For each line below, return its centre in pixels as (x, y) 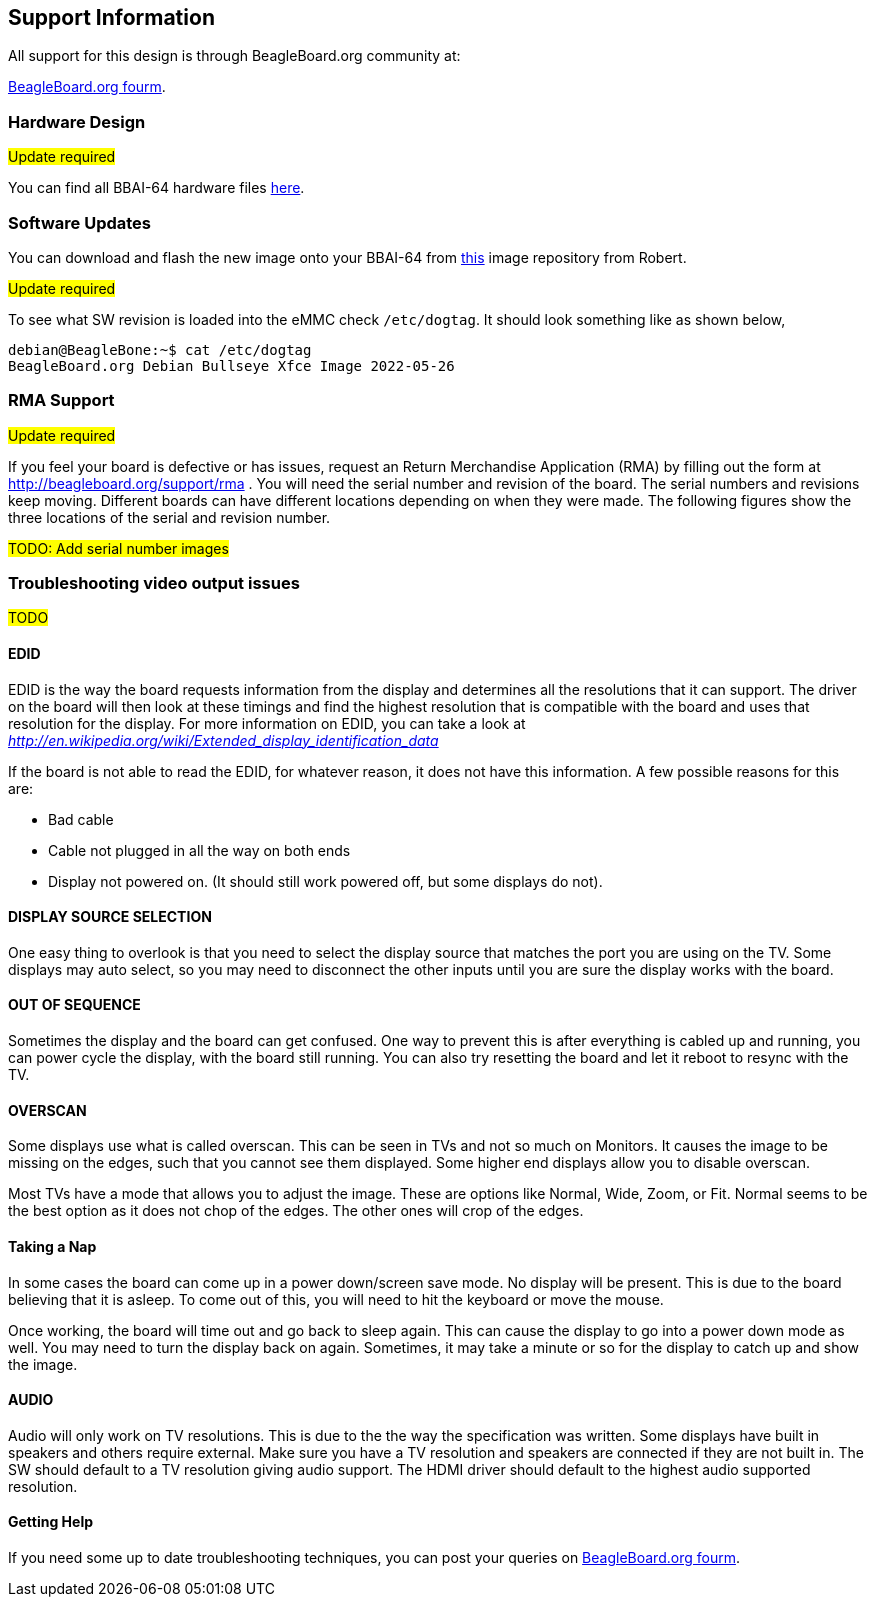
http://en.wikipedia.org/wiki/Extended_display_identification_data (223, 740)
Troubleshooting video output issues (154, 583)
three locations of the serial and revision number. (169, 517)
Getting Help (51, 1522)
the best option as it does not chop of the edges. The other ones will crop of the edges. (296, 1211)
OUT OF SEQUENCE (74, 1005)
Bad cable (81, 819)
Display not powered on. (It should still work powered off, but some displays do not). (325, 881)
